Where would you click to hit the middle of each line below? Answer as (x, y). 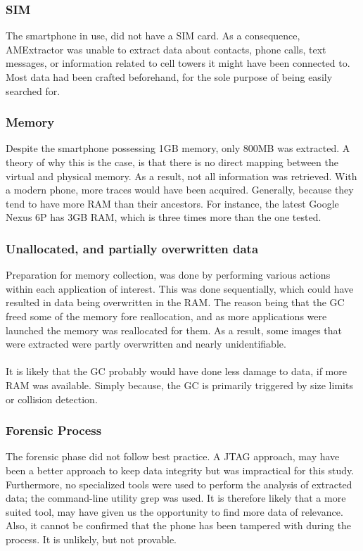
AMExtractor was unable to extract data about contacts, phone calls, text (166, 49)
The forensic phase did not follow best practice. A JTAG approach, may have (173, 456)
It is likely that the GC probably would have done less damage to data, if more (176, 371)
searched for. (33, 90)
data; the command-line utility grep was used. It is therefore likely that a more (176, 498)
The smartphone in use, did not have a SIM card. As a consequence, (153, 36)
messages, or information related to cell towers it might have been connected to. (178, 63)
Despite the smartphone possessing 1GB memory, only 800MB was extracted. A (178, 148)
